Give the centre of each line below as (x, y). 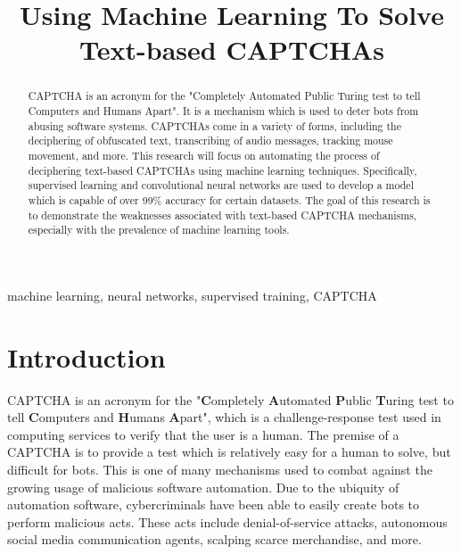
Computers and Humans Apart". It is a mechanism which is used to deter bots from (223, 111)
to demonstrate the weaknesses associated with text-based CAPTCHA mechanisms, (222, 215)
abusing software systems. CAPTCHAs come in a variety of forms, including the (214, 125)
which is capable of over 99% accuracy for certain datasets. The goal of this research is (229, 199)
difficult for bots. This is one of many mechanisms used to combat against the (220, 470)
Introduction (86, 356)
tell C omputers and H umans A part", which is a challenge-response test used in (224, 417)
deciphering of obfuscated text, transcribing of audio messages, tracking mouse (210, 141)
